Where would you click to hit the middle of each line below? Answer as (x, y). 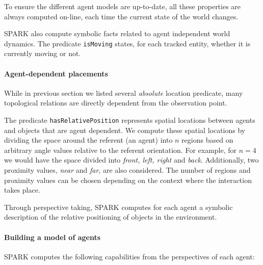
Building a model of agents (52, 237)
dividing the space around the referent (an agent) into (88, 140)
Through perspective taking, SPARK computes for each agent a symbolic (119, 207)
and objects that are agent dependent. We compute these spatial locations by (125, 130)
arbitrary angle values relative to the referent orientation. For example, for (121, 150)
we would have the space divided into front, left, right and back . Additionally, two (131, 160)
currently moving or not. (43, 53)
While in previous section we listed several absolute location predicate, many (124, 92)
